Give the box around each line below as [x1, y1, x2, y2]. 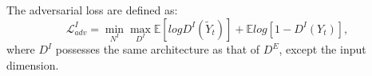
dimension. [6, 56, 59, 73]
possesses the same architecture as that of [55, 41, 260, 58]
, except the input [279, 41, 366, 58]
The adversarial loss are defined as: [6, 2, 178, 18]
